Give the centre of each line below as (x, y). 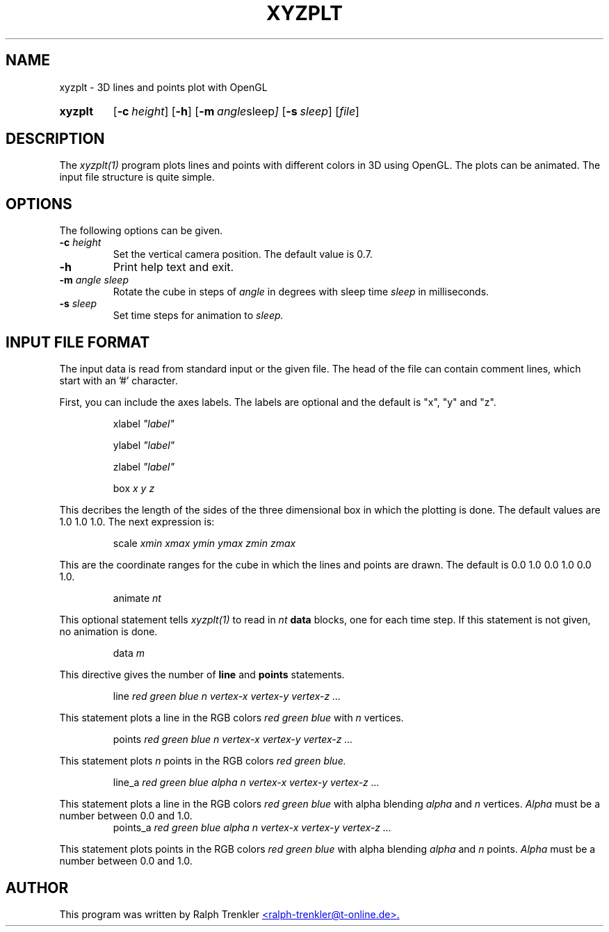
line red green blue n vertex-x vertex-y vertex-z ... (227, 696)
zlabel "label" (144, 467)
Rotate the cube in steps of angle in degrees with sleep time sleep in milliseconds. (301, 292)
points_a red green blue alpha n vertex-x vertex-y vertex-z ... (252, 828)
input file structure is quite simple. (137, 177)
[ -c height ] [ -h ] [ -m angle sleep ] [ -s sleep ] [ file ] (236, 111)
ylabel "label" (144, 445)
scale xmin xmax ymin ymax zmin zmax (204, 543)
